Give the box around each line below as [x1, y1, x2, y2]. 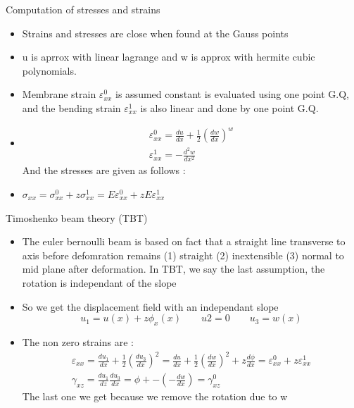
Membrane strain [22, 87, 96, 101]
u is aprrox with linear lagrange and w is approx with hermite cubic [22, 49, 315, 64]
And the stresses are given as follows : [22, 163, 186, 178]
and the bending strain [22, 100, 121, 115]
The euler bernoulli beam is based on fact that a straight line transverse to [22, 234, 346, 249]
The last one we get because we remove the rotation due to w [22, 389, 288, 404]
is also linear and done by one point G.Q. [140, 100, 319, 115]
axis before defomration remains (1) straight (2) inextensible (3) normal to [22, 247, 344, 262]
